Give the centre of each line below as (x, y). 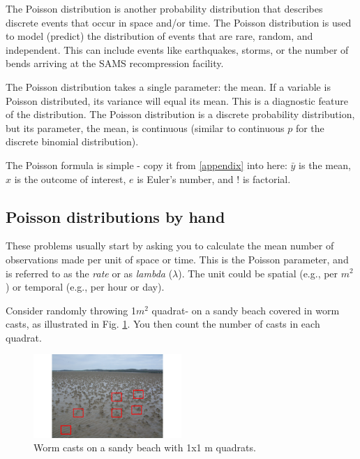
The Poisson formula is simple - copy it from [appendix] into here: (147, 165)
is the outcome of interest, (70, 178)
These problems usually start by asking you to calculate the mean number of (170, 246)
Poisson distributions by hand (115, 216)
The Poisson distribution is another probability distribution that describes (164, 8)
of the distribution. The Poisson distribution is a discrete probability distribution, (180, 114)
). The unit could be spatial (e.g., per (258, 273)
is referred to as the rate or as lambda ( (89, 273)
